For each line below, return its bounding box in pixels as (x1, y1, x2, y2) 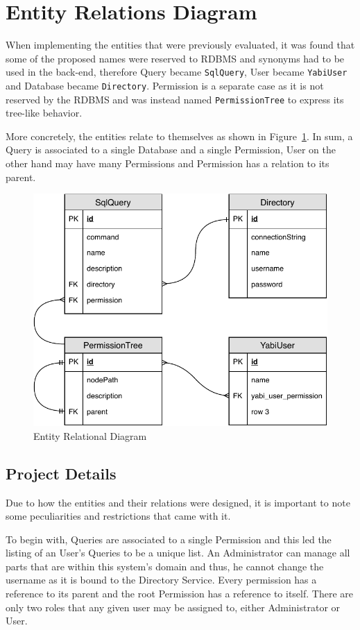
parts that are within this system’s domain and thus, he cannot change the (6, 559, 324, 573)
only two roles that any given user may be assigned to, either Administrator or (6, 599, 341, 614)
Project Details (6, 462, 117, 484)
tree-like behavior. (6, 105, 83, 120)
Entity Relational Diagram (33, 428, 147, 443)
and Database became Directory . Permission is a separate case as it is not (6, 78, 324, 92)
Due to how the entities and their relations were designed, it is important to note (6, 495, 350, 509)
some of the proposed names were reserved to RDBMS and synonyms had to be (6, 51, 345, 65)
